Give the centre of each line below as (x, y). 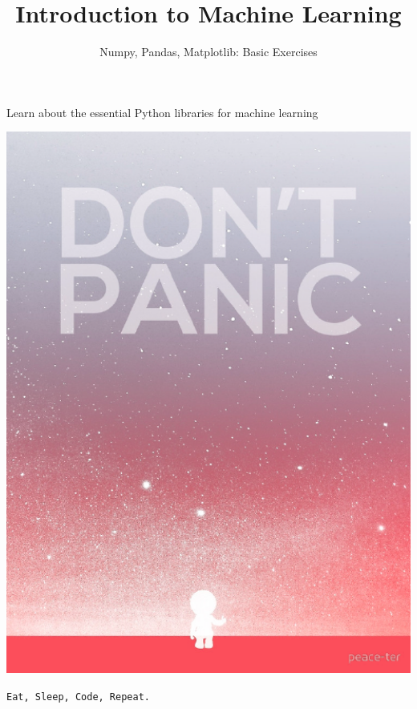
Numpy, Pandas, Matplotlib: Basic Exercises (208, 52)
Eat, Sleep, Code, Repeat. (78, 697)
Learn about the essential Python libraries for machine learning (162, 112)
